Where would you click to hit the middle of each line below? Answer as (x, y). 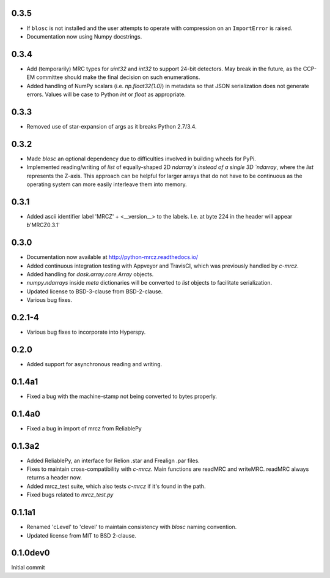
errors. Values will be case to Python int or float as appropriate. (106, 94)
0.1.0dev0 (31, 553)
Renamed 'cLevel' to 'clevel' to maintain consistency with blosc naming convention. (132, 527)
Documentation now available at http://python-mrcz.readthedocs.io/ (112, 257)
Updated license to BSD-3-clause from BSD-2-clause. (95, 291)
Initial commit (28, 568)
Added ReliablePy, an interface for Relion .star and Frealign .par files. (113, 460)
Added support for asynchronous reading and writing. (94, 364)
